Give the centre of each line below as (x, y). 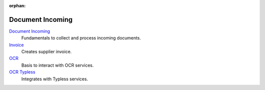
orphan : (17, 6)
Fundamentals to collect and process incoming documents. (81, 38)
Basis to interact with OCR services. (58, 65)
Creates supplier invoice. (47, 52)
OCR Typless (22, 72)
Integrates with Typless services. (55, 79)
